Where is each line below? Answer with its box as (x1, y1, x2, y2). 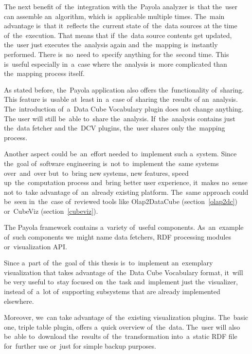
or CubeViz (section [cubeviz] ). (4, 205, 98, 216)
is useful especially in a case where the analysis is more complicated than (4, 58, 227, 69)
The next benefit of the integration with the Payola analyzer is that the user (4, 1, 237, 11)
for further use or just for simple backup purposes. (4, 341, 156, 351)
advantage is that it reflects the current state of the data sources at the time (4, 20, 237, 31)
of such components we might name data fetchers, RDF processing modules (4, 232, 231, 242)
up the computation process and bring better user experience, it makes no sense (4, 177, 248, 187)
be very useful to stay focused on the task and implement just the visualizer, (4, 277, 238, 287)
